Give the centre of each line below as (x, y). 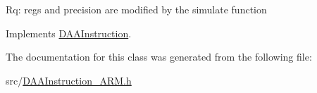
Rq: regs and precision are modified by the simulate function (136, 9)
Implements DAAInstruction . (69, 33)
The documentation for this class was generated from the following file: (159, 57)
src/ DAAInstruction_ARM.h (69, 80)
